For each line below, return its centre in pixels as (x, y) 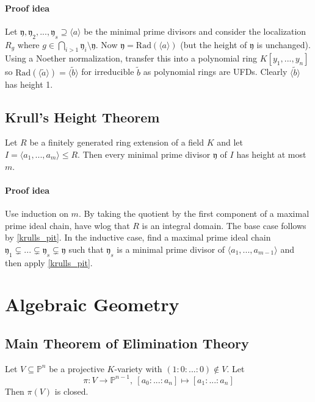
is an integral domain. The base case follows (224, 225)
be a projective (77, 368)
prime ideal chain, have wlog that (67, 225)
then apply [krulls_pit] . (49, 262)
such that (86, 249)
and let (230, 142)
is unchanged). (284, 44)
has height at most (271, 154)
